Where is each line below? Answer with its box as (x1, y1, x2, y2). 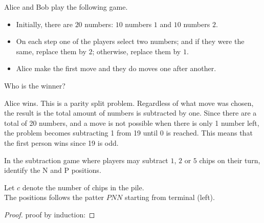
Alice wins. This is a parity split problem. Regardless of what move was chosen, (4, 97, 254, 108)
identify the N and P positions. (4, 165, 101, 175)
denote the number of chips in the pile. (22, 182, 144, 192)
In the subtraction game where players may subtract (4, 154, 168, 165)
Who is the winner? (4, 80, 65, 91)
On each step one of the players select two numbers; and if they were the (16, 36, 245, 47)
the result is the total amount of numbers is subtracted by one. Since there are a (4, 107, 257, 118)
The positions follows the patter (4, 192, 104, 203)
